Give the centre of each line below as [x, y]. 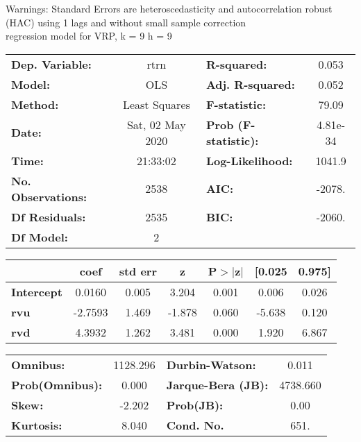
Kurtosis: [37, 425]
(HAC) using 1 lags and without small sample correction [126, 22]
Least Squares [156, 104]
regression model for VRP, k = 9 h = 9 [89, 36]
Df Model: [40, 237]
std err [138, 271]
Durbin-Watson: [211, 364]
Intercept [37, 291]
